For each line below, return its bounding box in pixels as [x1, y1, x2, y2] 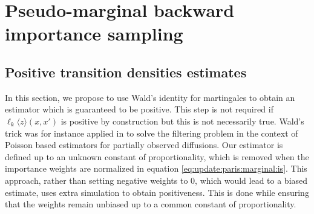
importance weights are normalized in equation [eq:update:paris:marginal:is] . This [5, 162, 307, 175]
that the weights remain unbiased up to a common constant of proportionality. [5, 198, 296, 210]
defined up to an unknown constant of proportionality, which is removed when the [5, 150, 309, 163]
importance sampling [5, 21, 183, 46]
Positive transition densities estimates [5, 62, 247, 81]
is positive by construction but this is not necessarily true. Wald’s [61, 114, 304, 127]
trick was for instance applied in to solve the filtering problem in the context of [5, 126, 298, 139]
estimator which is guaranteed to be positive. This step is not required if [5, 103, 273, 115]
